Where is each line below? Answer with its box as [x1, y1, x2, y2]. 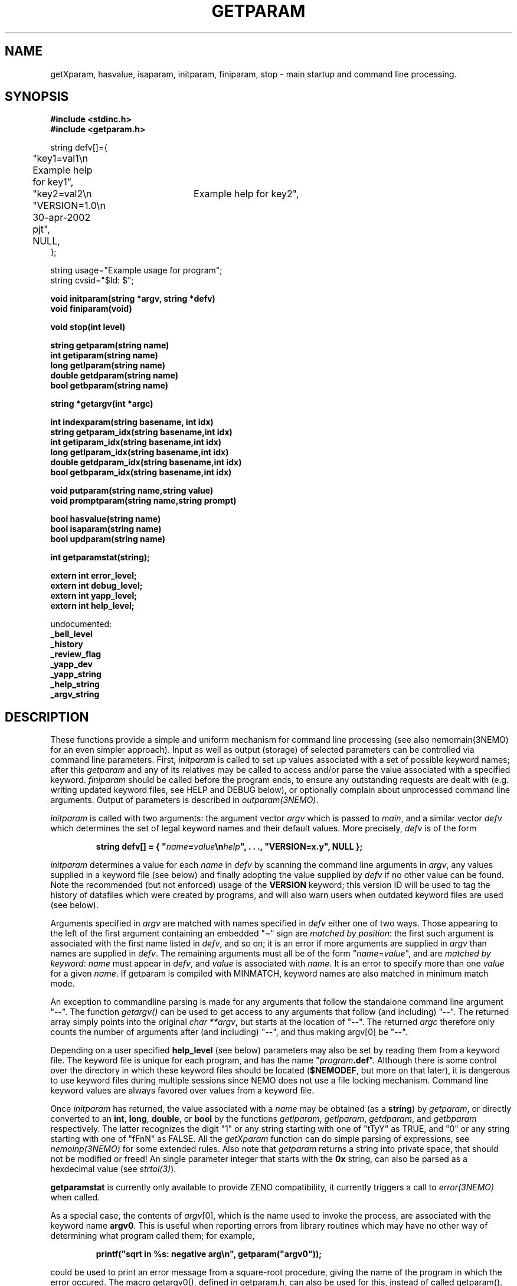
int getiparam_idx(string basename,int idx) [50, 437, 222, 448]
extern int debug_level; [50, 580, 143, 591]
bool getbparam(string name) [50, 380, 168, 391]
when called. [50, 1192, 100, 1203]
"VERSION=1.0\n [32, 200, 106, 212]
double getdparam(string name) [50, 370, 179, 381]
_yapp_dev [50, 659, 93, 670]
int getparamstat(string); [50, 552, 150, 563]
